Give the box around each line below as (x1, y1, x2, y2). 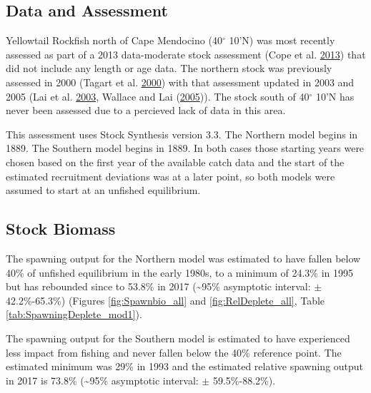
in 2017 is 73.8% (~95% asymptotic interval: (6, 372, 199, 387)
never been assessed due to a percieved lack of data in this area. (6, 103, 286, 118)
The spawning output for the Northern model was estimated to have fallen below (6, 250, 361, 265)
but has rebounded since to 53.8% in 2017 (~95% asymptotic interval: (6, 279, 311, 294)
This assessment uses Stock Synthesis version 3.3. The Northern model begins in (6, 126, 358, 141)
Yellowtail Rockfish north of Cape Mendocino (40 (6, 33, 222, 48)
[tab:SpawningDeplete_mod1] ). (6, 307, 142, 322)
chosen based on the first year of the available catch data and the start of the (6, 154, 345, 169)
